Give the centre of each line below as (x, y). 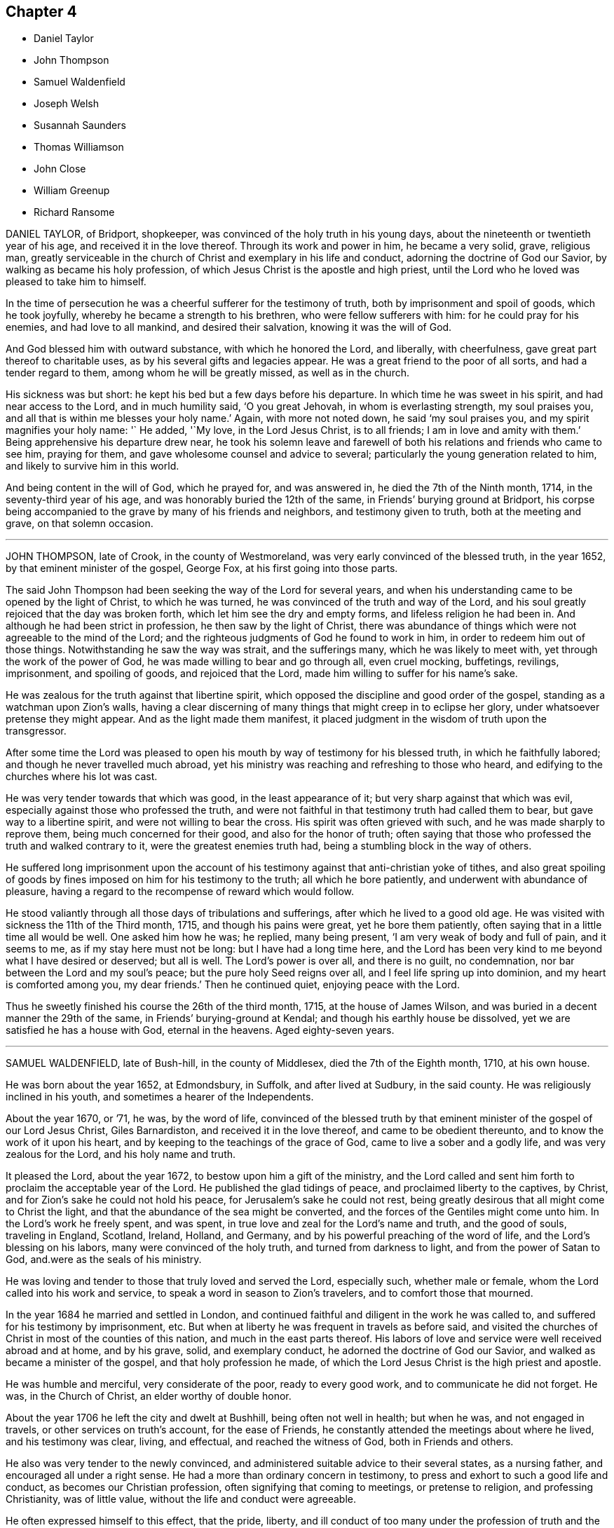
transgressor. (36, 731)
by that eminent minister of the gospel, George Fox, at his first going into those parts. (202, 568)
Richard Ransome (74, 212)
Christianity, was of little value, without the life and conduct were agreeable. (181, 1499)
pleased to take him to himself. (76, 282)
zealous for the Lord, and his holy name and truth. (121, 1154)
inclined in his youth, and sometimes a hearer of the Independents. (160, 1097)
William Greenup (72, 191)
